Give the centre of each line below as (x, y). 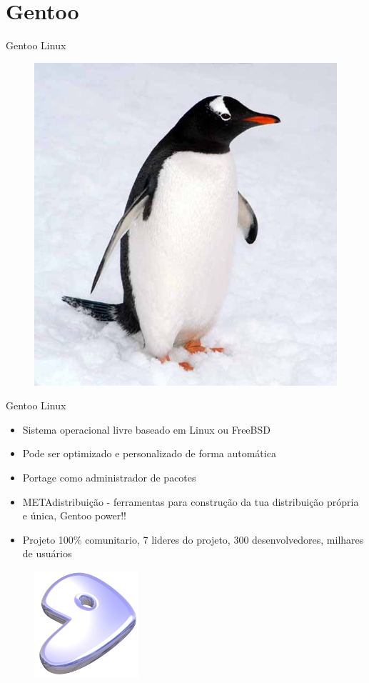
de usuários (47, 553)
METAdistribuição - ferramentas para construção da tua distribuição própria (191, 501)
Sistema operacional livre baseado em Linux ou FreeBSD (146, 429)
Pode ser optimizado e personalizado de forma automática (149, 453)
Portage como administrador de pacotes (109, 477)
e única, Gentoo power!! (74, 515)
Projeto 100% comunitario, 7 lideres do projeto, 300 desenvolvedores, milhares (193, 539)
